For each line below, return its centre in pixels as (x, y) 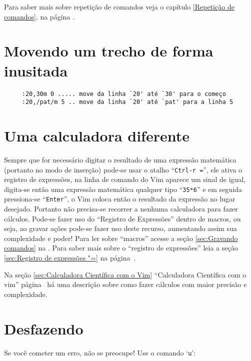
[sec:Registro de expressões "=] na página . (70, 258)
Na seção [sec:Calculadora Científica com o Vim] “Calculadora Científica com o (125, 274)
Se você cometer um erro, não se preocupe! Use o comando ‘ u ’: (100, 352)
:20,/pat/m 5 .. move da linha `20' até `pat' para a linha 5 (127, 102)
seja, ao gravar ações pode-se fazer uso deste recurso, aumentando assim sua (120, 228)
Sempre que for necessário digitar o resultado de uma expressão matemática (120, 159)
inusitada (36, 70)
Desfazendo (44, 328)
